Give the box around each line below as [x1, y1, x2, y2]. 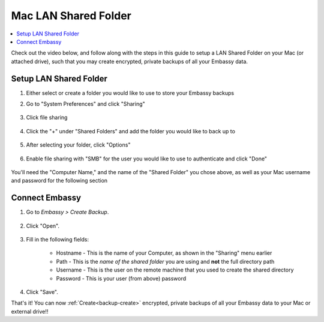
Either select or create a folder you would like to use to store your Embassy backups [26, 89, 235, 96]
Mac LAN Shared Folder [11, 9, 131, 22]
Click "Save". [26, 288, 58, 296]
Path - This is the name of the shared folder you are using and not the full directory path [56, 258, 275, 265]
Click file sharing [26, 114, 68, 121]
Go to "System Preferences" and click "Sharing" [26, 100, 145, 108]
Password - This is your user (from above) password [56, 275, 187, 282]
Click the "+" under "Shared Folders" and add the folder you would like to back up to [26, 127, 235, 135]
